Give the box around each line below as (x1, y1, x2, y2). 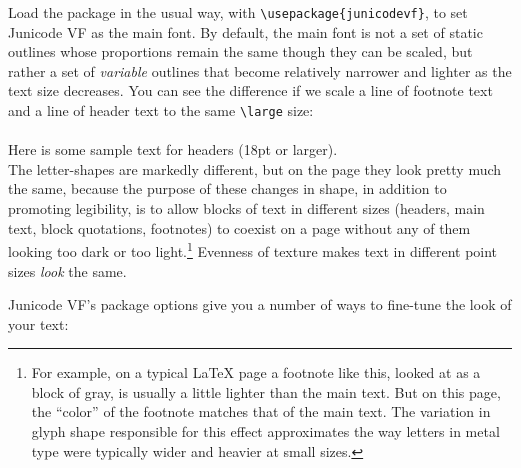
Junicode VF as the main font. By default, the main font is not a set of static (8, 21, 483, 42)
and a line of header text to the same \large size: (8, 100, 314, 121)
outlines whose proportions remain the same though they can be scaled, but (8, 41, 473, 62)
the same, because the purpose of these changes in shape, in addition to (8, 178, 447, 199)
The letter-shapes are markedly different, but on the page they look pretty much (8, 158, 502, 179)
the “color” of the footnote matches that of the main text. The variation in (31, 401, 491, 422)
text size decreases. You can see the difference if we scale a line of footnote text (8, 80, 493, 101)
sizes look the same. (8, 260, 127, 281)
